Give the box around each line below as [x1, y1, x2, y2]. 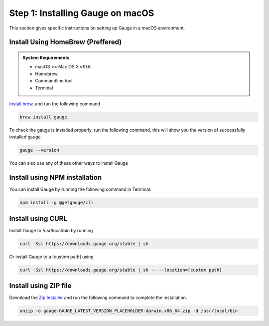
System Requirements [22, 54, 70, 60]
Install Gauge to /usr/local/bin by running [9, 227, 93, 233]
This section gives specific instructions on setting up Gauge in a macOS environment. [9, 25, 185, 31]
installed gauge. [9, 134, 42, 140]
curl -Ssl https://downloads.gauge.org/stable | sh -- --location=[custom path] [19, 267, 222, 273]
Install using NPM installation [9, 173, 102, 182]
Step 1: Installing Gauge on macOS [9, 7, 154, 18]
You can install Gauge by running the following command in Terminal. [9, 186, 151, 192]
